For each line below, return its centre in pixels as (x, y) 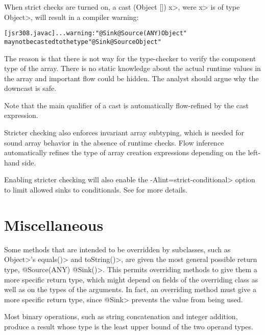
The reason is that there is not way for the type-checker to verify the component (130, 58)
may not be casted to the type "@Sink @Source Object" (83, 42)
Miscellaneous (54, 224)
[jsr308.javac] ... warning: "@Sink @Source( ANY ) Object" (96, 33)
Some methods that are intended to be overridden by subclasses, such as (117, 249)
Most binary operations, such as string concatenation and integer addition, (121, 316)
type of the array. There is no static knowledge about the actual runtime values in (132, 68)
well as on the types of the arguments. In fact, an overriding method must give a (130, 289)
